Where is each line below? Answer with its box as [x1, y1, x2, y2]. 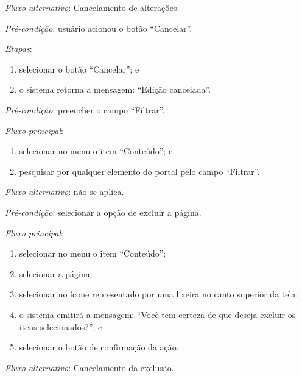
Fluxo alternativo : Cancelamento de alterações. [5, 1, 180, 13]
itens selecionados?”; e [19, 320, 102, 333]
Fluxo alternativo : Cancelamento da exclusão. [5, 361, 174, 374]
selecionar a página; [19, 267, 93, 280]
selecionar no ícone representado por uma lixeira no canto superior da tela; [19, 288, 298, 300]
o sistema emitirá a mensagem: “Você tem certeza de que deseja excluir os [19, 308, 296, 321]
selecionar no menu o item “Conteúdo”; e [19, 144, 173, 157]
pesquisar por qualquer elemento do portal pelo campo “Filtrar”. [19, 165, 260, 177]
